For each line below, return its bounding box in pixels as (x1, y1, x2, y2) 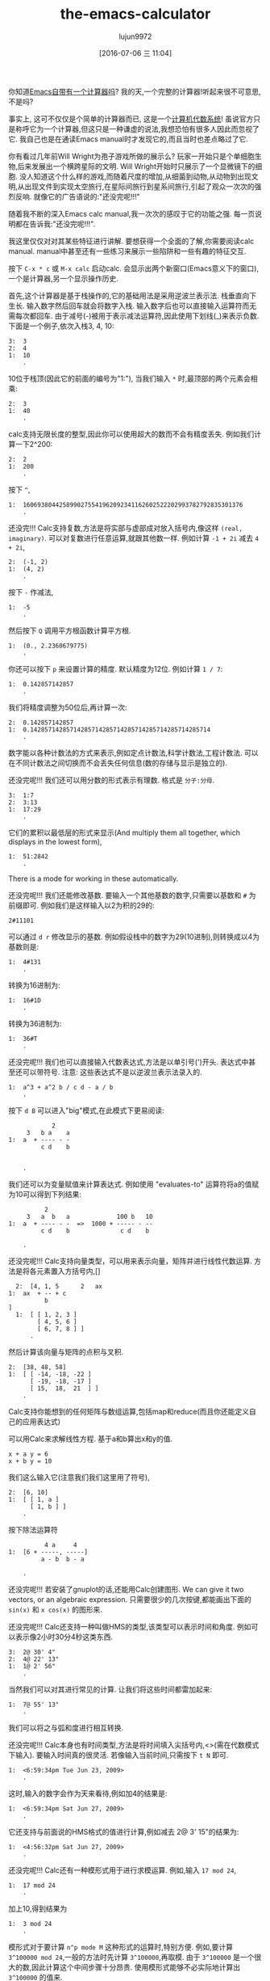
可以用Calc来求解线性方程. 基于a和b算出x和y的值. (8, 1434, 173, 1444)
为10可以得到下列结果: (8, 1189, 82, 1199)
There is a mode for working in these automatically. (8, 874, 179, 883)
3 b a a (26, 1128, 70, 1136)
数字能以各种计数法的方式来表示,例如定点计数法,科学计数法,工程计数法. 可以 (8, 748, 260, 757)
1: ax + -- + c (8, 1289, 67, 1297)
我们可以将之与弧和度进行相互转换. (8, 1722, 124, 1732)
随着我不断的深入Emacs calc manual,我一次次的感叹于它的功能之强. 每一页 (8, 209, 255, 218)
